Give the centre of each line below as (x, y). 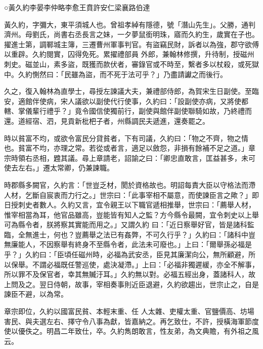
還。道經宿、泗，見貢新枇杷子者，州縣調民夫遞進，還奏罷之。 (107, 120)
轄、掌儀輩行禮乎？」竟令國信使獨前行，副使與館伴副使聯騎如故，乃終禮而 (128, 111)
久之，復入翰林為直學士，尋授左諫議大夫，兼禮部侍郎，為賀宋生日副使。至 (128, 91)
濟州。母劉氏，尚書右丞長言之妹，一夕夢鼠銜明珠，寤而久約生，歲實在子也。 (131, 34)
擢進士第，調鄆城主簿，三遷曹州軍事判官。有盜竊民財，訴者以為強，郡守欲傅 (131, 44)
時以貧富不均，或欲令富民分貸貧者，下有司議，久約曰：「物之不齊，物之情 (126, 138)
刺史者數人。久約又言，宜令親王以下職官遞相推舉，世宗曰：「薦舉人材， (137, 205)
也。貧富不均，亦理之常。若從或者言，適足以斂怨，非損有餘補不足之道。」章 (130, 148)
